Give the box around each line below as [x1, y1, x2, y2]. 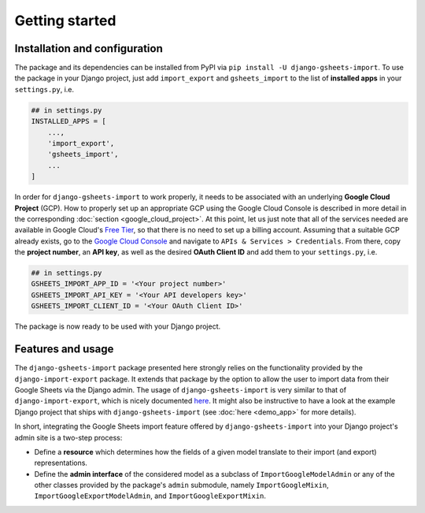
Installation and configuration [14, 42, 163, 55]
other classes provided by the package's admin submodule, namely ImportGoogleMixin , [34, 481, 330, 490]
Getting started [14, 12, 116, 29]
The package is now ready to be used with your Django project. [14, 322, 221, 331]
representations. [34, 458, 88, 468]
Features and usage [14, 343, 114, 356]
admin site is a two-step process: [14, 433, 123, 442]
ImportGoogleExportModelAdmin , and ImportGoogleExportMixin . [34, 491, 267, 500]
